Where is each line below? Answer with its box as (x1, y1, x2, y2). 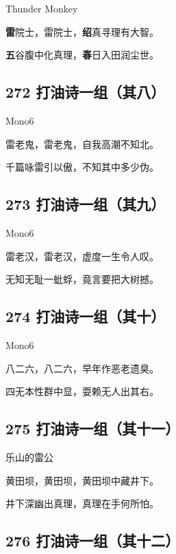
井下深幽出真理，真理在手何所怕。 (5, 496, 159, 511)
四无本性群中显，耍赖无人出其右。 (5, 384, 159, 398)
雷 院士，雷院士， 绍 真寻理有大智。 (5, 24, 159, 39)
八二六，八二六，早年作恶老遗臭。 (5, 361, 159, 375)
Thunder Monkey (5, 1, 78, 15)
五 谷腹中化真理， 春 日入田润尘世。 (5, 47, 159, 62)
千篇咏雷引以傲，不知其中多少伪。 (5, 160, 159, 174)
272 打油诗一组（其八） (5, 81, 166, 103)
